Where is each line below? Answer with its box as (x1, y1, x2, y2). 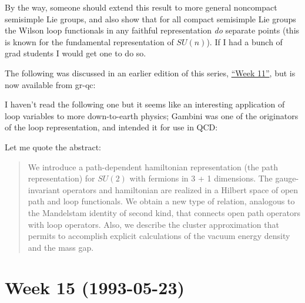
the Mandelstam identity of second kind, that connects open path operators (28, 206, 300, 218)
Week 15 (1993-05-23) (5, 275, 185, 299)
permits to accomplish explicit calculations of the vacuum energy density (28, 230, 290, 242)
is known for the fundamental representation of (5, 35, 174, 48)
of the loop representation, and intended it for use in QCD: (5, 121, 218, 133)
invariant (28, 183, 60, 196)
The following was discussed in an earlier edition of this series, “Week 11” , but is (5, 66, 296, 79)
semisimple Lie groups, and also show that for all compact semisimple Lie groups (5, 12, 296, 25)
